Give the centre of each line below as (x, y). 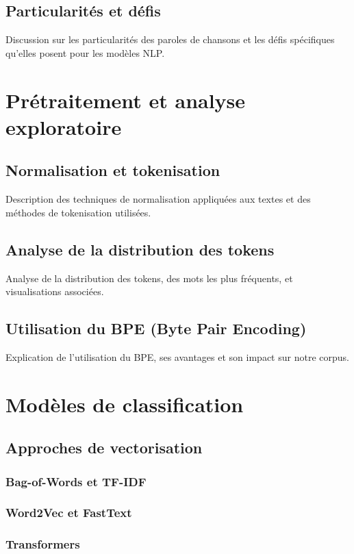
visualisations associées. (55, 291)
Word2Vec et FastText (69, 513)
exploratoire (64, 126)
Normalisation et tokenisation (113, 170)
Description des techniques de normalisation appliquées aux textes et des (158, 199)
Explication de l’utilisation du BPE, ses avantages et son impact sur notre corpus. (177, 356)
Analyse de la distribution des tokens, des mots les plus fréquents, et (149, 278)
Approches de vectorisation (104, 448)
